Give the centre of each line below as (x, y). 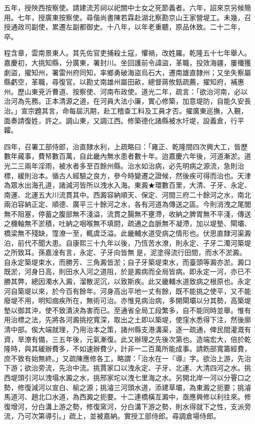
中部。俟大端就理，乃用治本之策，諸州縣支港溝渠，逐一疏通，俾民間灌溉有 (131, 329)
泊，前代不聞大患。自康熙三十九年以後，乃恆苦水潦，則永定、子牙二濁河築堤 (127, 242)
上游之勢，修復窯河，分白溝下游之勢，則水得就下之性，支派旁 (151, 406)
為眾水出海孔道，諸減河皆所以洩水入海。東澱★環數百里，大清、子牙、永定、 (127, 185)
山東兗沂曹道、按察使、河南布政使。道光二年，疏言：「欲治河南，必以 (136, 91)
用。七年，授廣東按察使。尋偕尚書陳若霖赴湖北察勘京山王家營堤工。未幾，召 (127, 17)
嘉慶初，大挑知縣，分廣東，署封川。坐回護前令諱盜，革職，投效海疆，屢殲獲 (127, 62)
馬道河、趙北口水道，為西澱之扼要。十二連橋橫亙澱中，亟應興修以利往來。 (124, 397)
